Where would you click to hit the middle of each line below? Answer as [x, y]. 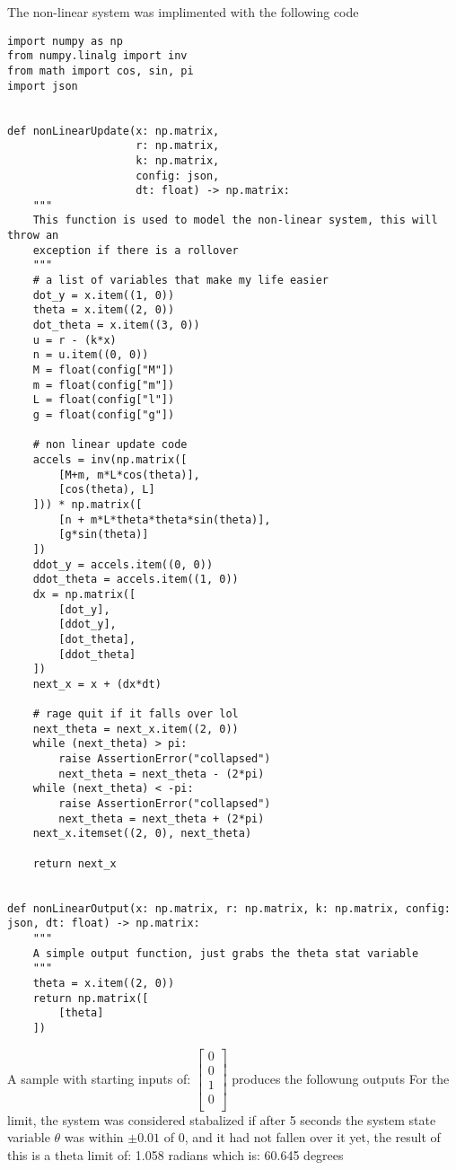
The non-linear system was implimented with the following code [183, 12]
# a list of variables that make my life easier [180, 281]
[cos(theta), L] [107, 490]
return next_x [75, 863]
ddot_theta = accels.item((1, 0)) [136, 580]
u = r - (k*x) [75, 340]
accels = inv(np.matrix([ [110, 459]
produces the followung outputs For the [341, 1078]
